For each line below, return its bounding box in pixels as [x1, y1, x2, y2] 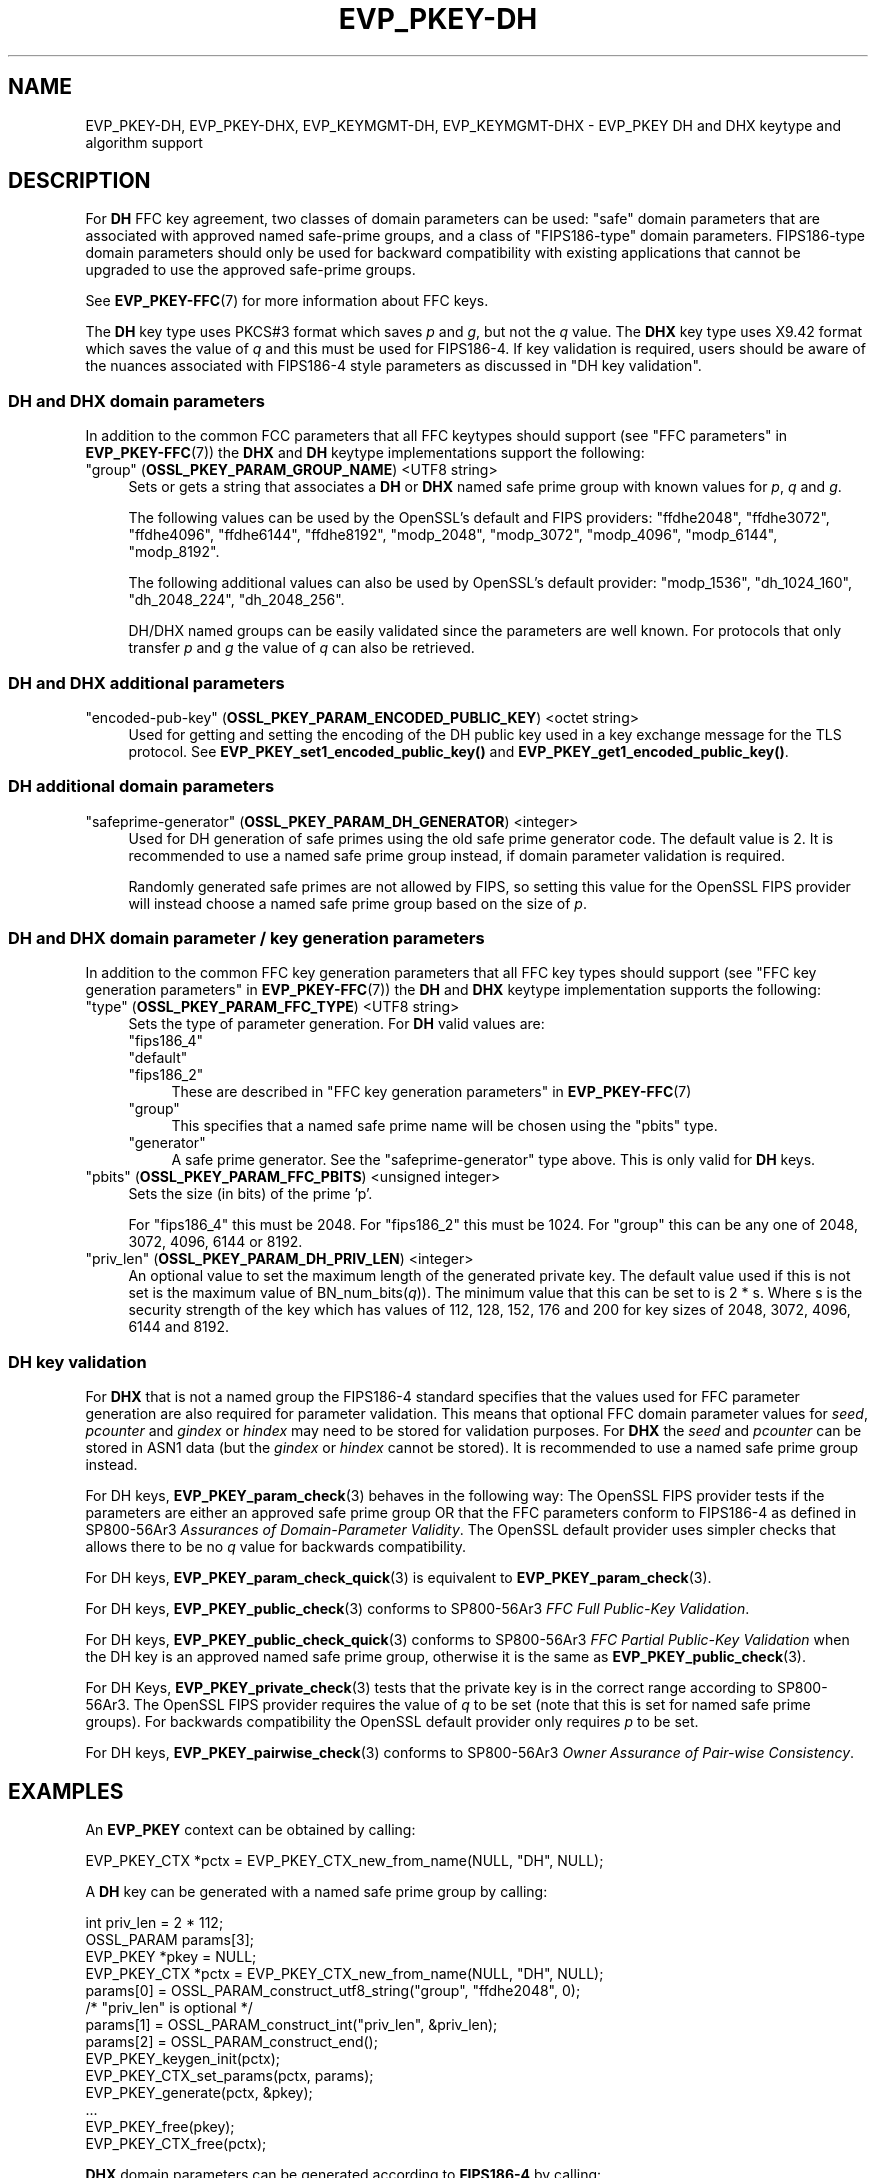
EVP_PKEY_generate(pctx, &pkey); [85, 2084, 313, 2102]
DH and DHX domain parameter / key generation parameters [8, 928, 485, 949]
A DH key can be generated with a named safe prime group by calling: [85, 1883, 548, 1901]
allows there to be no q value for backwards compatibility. [85, 1538, 467, 1556]
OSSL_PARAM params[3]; [85, 1931, 255, 1949]
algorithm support [85, 133, 203, 151]
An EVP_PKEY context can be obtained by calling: [85, 1821, 416, 1839]
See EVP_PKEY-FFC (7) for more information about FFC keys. [85, 292, 489, 310]
